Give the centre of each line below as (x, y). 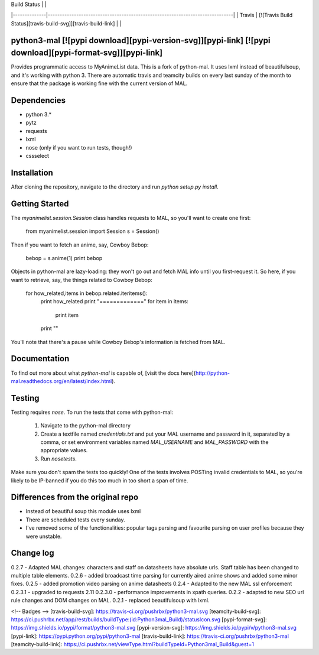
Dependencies (38, 100)
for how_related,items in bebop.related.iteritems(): (87, 293)
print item (67, 315)
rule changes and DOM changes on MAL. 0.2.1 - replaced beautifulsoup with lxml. (110, 601)
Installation (32, 172)
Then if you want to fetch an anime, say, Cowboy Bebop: (80, 245)
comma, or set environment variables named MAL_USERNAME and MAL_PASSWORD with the (154, 442)
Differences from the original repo (75, 497)
